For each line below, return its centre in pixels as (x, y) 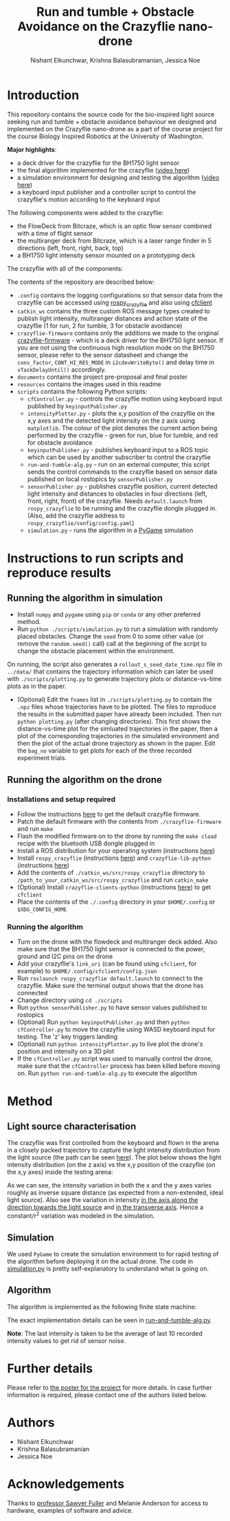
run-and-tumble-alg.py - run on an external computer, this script (118, 465)
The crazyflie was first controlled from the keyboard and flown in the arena (113, 1143)
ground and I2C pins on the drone (65, 957)
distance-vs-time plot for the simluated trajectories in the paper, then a (117, 729)
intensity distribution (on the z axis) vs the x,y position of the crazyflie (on (111, 1165)
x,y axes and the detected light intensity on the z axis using (111, 421)
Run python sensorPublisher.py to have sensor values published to (112, 1008)
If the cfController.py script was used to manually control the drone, (115, 1058)
